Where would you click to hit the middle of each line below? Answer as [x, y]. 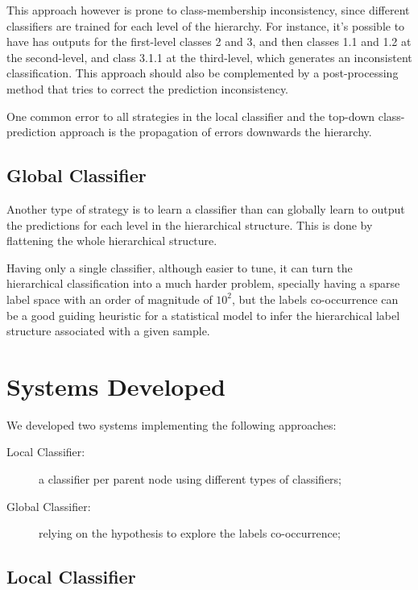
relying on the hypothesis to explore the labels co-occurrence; [190, 533]
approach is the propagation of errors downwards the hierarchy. [216, 132]
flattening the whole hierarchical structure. [112, 241]
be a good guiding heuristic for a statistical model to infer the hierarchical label [203, 315]
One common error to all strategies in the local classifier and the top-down [191, 116]
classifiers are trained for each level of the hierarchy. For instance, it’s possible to [206, 25]
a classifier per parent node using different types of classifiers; [190, 479]
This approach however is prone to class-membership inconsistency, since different [208, 10]
